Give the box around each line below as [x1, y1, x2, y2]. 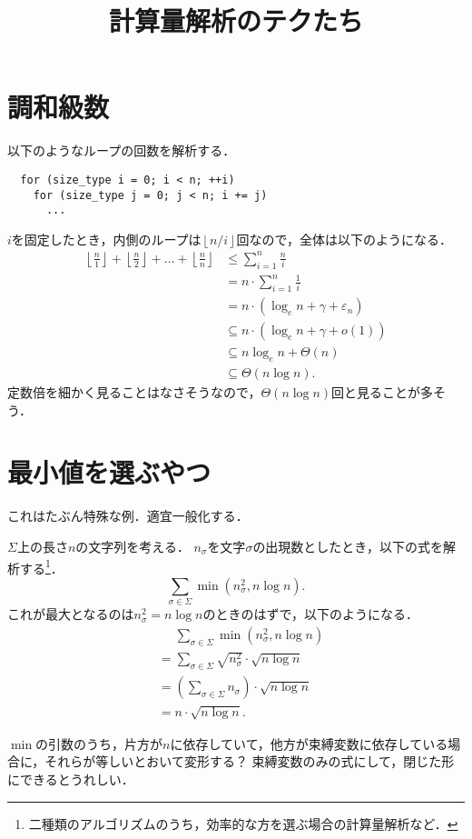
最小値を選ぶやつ [7, 454, 211, 491]
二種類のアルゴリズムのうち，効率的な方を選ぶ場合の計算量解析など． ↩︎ [28, 814, 458, 833]
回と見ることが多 [331, 383, 434, 402]
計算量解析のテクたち [108, 2, 363, 39]
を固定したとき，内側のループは [11, 229, 202, 248]
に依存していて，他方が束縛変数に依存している [170, 734, 448, 753]
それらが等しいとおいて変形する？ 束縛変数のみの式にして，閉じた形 [44, 752, 455, 771]
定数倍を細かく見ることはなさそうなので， [7, 383, 261, 402]
